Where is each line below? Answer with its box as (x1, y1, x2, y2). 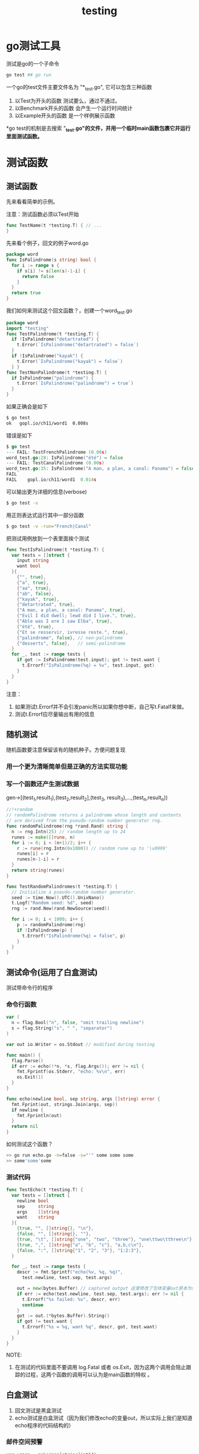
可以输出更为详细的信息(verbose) (6, 488, 87, 495)
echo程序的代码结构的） (14, 1421, 74, 1429)
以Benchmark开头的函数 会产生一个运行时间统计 (14, 104, 133, 111)
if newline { (11, 1107, 44, 1113)
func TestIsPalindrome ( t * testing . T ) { (6, 547, 105, 553)
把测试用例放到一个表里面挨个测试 (6, 535, 89, 542)
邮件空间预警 (6, 1438, 43, 1446)
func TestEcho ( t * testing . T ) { (6, 1187, 84, 1193)
